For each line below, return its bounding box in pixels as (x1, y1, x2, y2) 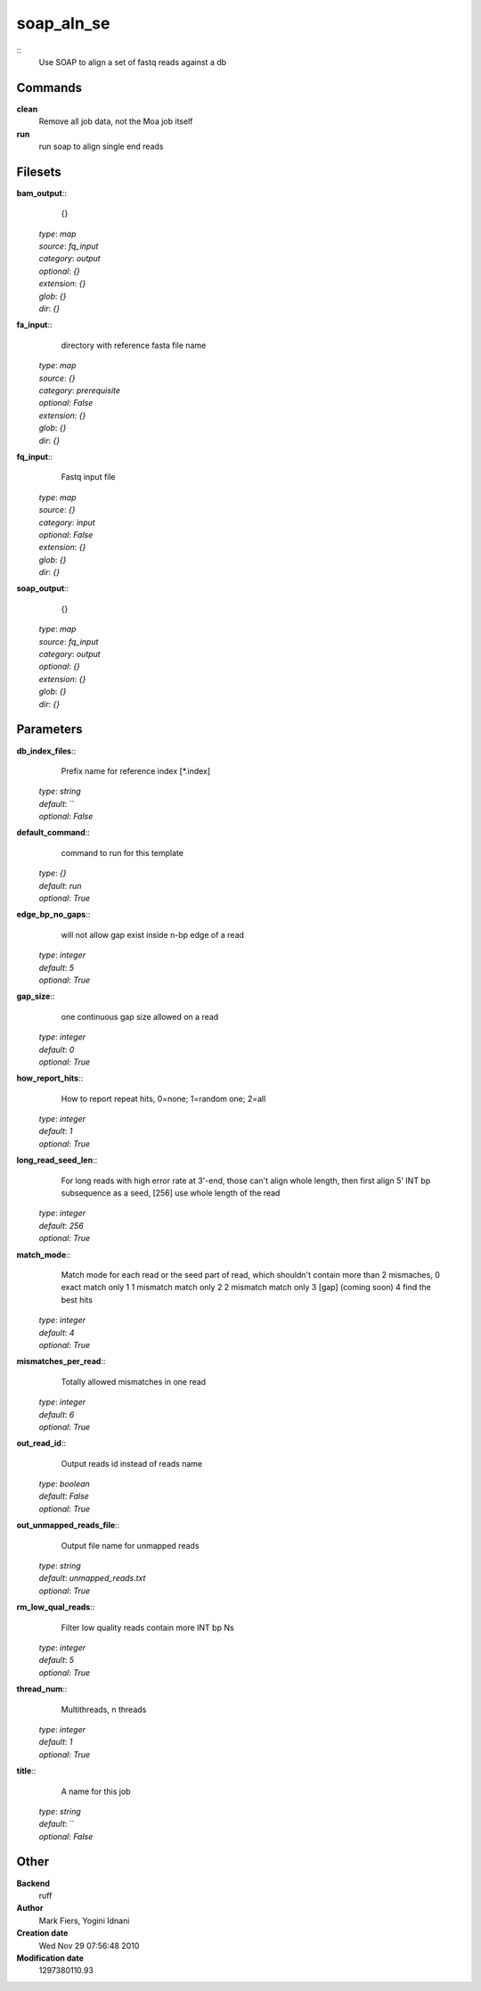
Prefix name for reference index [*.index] (61, 765, 211, 776)
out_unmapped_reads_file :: (16, 1520, 120, 1531)
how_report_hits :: (16, 1073, 84, 1083)
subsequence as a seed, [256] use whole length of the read (61, 1188, 281, 1198)
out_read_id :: (16, 1438, 67, 1449)
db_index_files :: (16, 745, 77, 756)
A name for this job (61, 1786, 131, 1797)
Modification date (16, 1953, 85, 1963)
